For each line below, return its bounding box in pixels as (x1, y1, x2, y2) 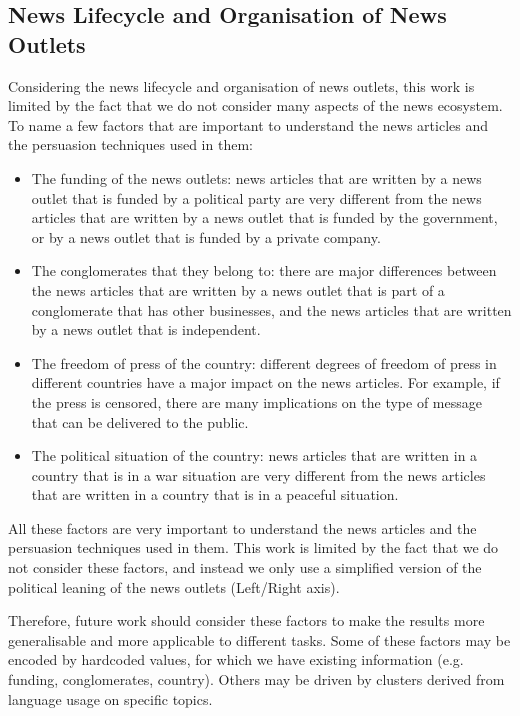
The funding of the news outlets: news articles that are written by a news (31, 167, 482, 188)
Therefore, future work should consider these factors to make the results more (8, 610, 485, 631)
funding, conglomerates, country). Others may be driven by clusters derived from (8, 669, 505, 690)
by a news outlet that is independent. (31, 319, 261, 340)
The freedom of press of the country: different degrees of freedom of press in (31, 352, 497, 373)
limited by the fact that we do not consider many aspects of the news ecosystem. (8, 95, 503, 116)
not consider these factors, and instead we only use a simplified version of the (8, 557, 482, 578)
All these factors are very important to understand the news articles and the (8, 517, 477, 538)
